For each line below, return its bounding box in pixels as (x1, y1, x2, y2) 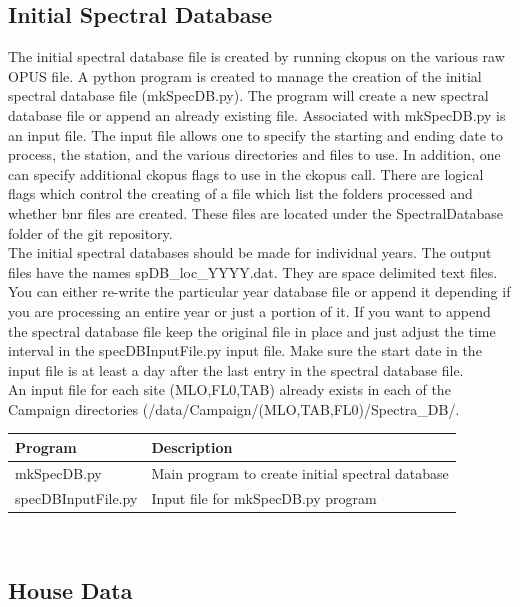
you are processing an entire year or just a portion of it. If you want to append (8, 300, 491, 321)
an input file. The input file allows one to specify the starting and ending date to (8, 124, 503, 145)
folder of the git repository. (8, 222, 173, 243)
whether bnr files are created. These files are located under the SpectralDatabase (8, 202, 504, 223)
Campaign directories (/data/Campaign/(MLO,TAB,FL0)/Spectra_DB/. (8, 398, 460, 419)
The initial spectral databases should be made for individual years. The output (8, 242, 492, 263)
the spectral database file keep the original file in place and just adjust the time (8, 320, 496, 341)
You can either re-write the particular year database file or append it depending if (8, 281, 511, 302)
